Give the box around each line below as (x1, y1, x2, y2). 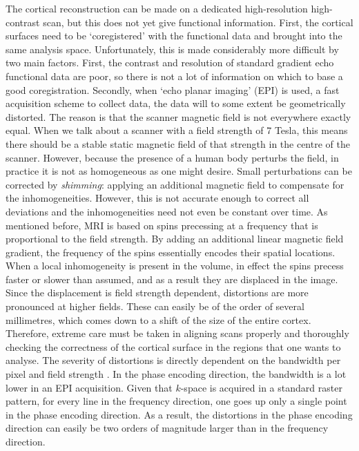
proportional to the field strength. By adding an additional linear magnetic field (6, 231, 344, 246)
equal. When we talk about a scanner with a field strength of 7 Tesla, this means (6, 123, 348, 137)
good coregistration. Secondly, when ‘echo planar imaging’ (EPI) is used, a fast (6, 82, 340, 97)
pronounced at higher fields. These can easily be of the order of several (6, 299, 304, 314)
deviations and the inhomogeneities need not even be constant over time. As (6, 204, 328, 218)
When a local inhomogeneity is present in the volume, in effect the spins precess (6, 258, 344, 273)
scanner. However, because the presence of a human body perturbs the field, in (6, 150, 339, 164)
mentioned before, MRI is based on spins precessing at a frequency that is (6, 218, 318, 232)
